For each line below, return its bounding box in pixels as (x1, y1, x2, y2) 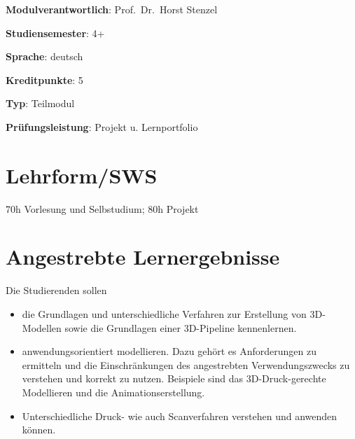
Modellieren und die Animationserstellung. (22, 384, 205, 399)
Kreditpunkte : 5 (6, 72, 83, 87)
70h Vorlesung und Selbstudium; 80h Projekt (6, 201, 199, 216)
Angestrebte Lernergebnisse (6, 242, 280, 271)
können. (22, 422, 56, 437)
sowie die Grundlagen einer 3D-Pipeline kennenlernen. (64, 320, 297, 335)
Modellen (22, 320, 62, 335)
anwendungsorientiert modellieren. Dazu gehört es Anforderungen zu (22, 344, 317, 358)
